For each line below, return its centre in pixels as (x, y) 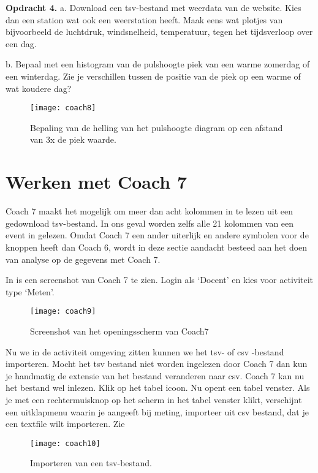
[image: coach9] (63, 312)
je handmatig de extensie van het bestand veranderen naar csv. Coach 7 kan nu (155, 375)
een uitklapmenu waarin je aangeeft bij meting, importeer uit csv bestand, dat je (157, 411)
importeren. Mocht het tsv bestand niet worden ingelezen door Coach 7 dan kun (157, 364)
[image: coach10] (65, 443)
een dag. (21, 43)
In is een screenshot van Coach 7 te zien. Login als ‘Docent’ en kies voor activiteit (160, 280)
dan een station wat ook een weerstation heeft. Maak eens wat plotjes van (144, 19)
